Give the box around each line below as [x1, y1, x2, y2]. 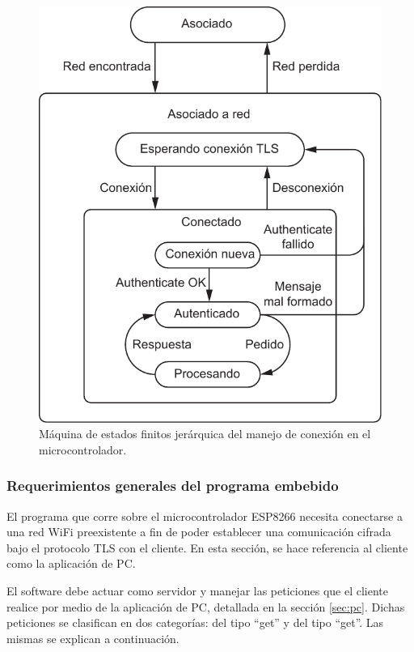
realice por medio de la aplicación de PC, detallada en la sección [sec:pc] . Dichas [6, 598, 405, 615]
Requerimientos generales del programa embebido [6, 475, 339, 496]
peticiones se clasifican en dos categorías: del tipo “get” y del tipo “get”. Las [6, 614, 384, 631]
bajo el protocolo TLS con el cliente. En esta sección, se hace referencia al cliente [6, 539, 408, 556]
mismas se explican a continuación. [6, 629, 180, 646]
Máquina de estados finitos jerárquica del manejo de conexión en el [39, 425, 371, 442]
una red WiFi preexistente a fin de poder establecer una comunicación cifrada [6, 523, 391, 540]
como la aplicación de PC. [6, 555, 136, 572]
